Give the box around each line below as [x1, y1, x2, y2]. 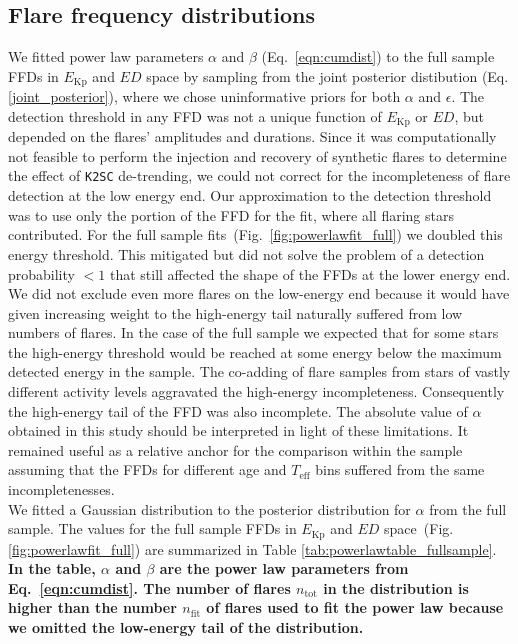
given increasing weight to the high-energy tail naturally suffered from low [8, 302, 463, 323]
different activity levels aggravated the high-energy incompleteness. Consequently [8, 381, 505, 402]
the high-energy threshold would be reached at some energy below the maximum [8, 341, 502, 362]
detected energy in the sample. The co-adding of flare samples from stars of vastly [8, 361, 511, 382]
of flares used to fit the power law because [206, 597, 504, 618]
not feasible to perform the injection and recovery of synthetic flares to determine [8, 145, 507, 166]
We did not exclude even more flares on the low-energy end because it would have [8, 283, 510, 304]
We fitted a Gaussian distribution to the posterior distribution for [8, 498, 411, 519]
